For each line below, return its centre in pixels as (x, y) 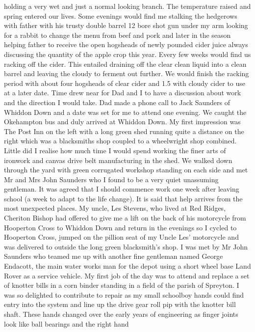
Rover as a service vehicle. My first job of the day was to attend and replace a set (127, 275)
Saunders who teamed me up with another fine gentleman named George (114, 256)
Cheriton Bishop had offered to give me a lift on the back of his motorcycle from (125, 218)
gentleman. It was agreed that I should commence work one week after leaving (122, 189)
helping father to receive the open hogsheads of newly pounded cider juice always (126, 44)
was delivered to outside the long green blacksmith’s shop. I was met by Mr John (126, 246)
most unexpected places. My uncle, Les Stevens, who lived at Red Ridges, (115, 208)
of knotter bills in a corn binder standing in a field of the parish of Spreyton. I (122, 285)
